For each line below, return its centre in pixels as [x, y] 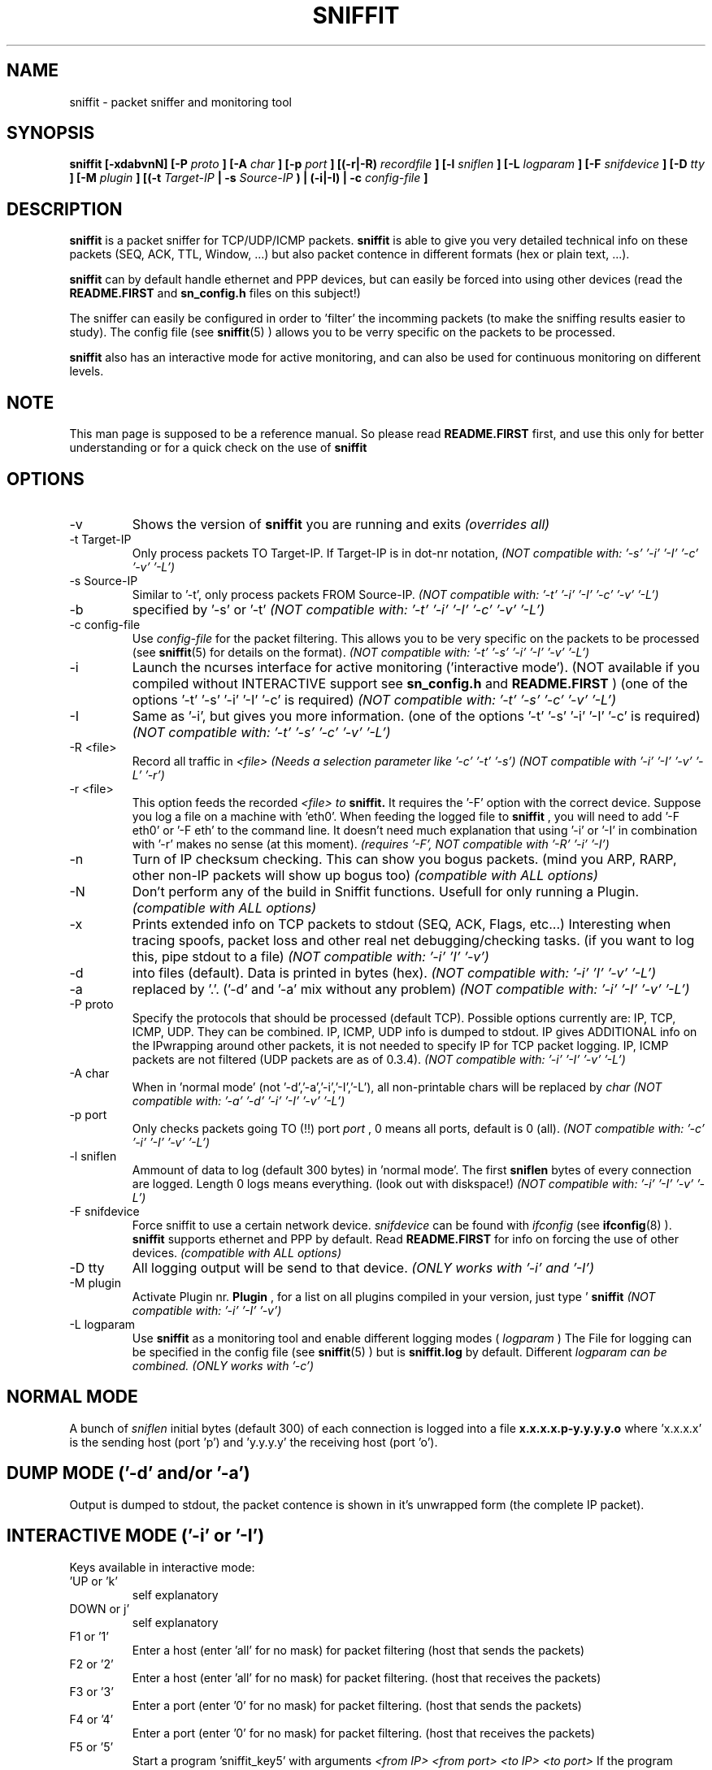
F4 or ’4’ [91, 1719]
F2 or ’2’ [91, 1664]
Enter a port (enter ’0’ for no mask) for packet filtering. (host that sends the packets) [357, 1705]
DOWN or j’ [100, 1608]
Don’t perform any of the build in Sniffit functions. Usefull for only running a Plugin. [386, 891]
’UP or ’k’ [93, 1581]
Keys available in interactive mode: [162, 1567]
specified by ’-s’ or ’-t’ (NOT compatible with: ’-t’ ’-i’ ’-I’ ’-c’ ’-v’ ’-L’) [339, 609]
